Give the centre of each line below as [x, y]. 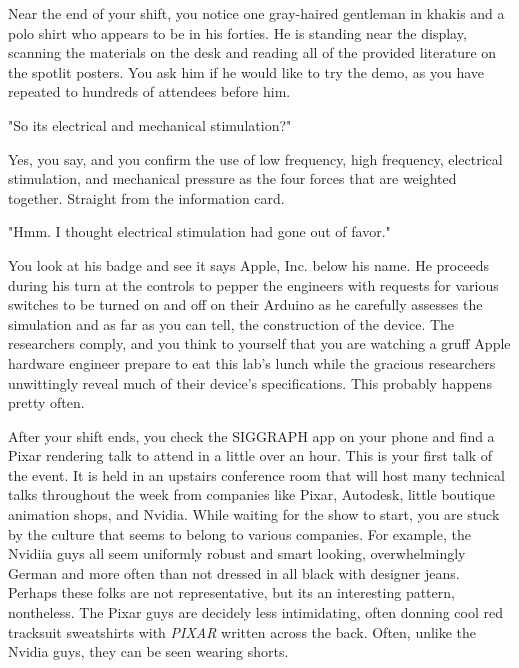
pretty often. [46, 402]
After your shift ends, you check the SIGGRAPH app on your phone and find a [251, 435]
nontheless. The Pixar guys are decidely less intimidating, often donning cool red [255, 612]
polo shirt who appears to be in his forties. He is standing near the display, [237, 32]
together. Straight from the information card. [146, 197]
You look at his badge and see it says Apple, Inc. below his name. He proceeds [249, 264]
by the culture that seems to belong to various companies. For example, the [239, 533]
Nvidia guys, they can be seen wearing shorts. [148, 651]
